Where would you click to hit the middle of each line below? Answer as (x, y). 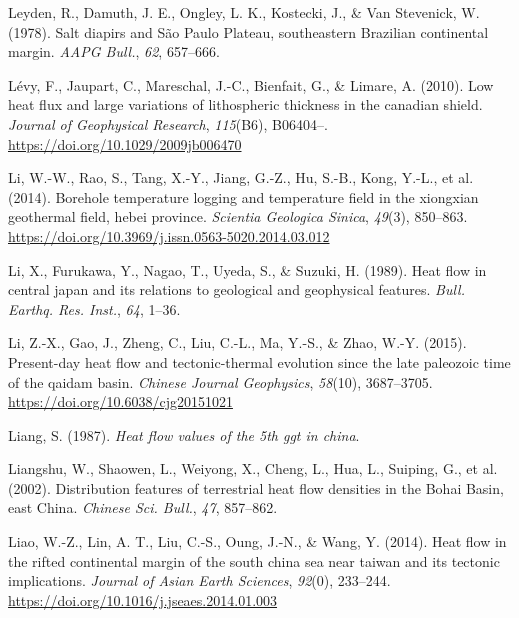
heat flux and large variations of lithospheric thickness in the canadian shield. (245, 104)
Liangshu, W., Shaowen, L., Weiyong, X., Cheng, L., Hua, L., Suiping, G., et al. (253, 468)
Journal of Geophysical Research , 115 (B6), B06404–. (168, 123)
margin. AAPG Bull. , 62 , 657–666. (114, 51)
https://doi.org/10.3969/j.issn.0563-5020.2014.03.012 (169, 235)
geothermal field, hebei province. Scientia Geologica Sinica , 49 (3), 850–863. (238, 216)
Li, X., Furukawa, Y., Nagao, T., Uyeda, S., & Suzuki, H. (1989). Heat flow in (247, 269)
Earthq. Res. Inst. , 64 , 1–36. (94, 308)
